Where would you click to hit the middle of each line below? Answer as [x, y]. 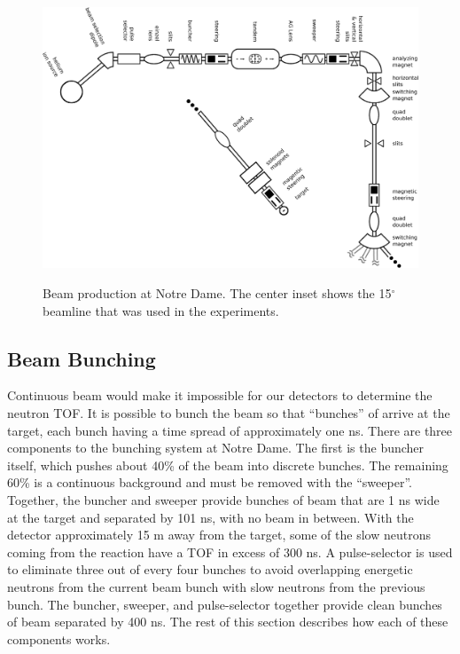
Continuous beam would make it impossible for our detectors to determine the [220, 395]
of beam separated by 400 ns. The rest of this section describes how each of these [228, 622]
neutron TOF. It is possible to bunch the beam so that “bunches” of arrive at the [229, 412]
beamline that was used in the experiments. [161, 310]
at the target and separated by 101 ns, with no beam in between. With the [211, 517]
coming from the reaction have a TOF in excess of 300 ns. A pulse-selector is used [230, 552]
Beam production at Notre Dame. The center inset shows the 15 [217, 292]
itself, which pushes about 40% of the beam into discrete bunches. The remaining [228, 465]
